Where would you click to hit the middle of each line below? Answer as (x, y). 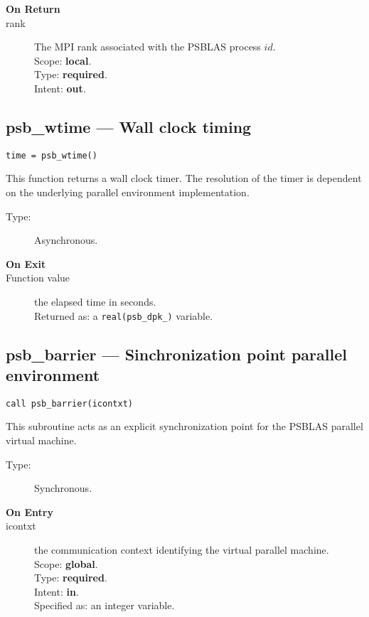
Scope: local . (63, 60)
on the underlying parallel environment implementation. (128, 192)
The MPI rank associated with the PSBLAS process (148, 47)
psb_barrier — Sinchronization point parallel (176, 354)
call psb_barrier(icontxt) (69, 403)
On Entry (30, 511)
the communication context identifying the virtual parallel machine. (182, 550)
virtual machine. (41, 440)
